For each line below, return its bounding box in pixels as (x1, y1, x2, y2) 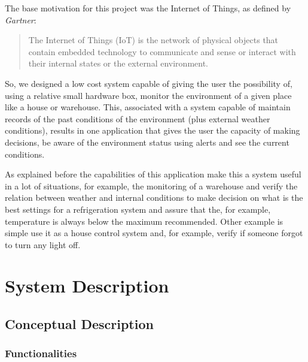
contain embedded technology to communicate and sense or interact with (28, 45, 296, 58)
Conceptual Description (5, 315, 154, 333)
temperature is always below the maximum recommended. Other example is (5, 215, 283, 227)
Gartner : (5, 13, 36, 26)
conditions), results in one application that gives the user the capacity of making (5, 124, 300, 137)
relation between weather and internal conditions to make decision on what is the (5, 191, 303, 204)
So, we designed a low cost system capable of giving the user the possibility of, (5, 77, 292, 89)
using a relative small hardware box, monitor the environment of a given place (5, 89, 292, 101)
